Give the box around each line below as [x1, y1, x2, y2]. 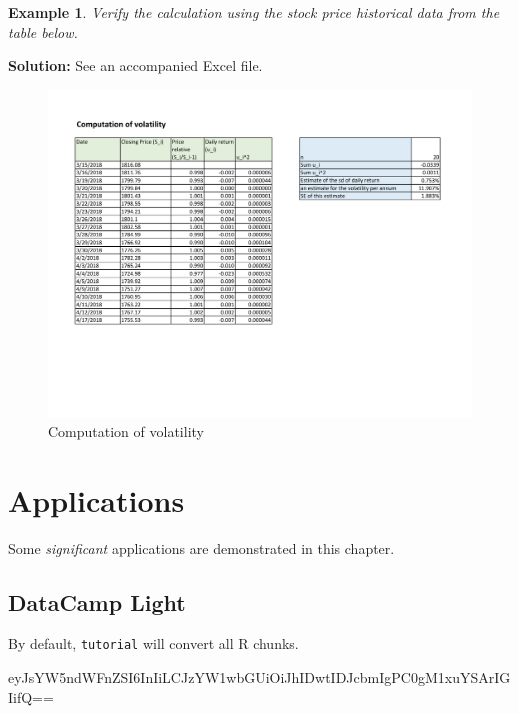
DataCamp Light [8, 586, 186, 617]
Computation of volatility [48, 420, 204, 441]
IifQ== [8, 686, 54, 707]
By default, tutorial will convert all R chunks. [8, 633, 299, 654]
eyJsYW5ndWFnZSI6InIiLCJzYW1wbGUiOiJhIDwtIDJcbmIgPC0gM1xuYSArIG [8, 667, 511, 688]
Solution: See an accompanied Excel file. [8, 55, 263, 76]
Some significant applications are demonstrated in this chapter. [8, 537, 395, 558]
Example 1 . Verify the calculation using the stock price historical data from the [8, 2, 500, 22]
